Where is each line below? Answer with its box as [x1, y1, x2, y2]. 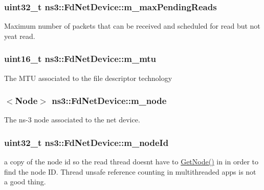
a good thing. [4, 176, 46, 187]
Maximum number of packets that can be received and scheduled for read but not [4, 20, 260, 31]
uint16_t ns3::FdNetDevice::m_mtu [4, 52, 157, 65]
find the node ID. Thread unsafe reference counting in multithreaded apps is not [4, 166, 256, 177]
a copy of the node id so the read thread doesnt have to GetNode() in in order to [4, 156, 259, 167]
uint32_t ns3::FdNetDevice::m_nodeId [4, 136, 169, 149]
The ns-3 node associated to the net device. [4, 114, 140, 125]
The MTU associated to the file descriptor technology [4, 72, 172, 83]
